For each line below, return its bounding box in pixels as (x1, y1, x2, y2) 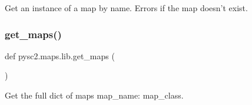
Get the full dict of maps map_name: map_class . (5, 89, 184, 101)
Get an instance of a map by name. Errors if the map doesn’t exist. (5, 2, 248, 13)
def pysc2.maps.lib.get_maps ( (5, 49, 115, 62)
